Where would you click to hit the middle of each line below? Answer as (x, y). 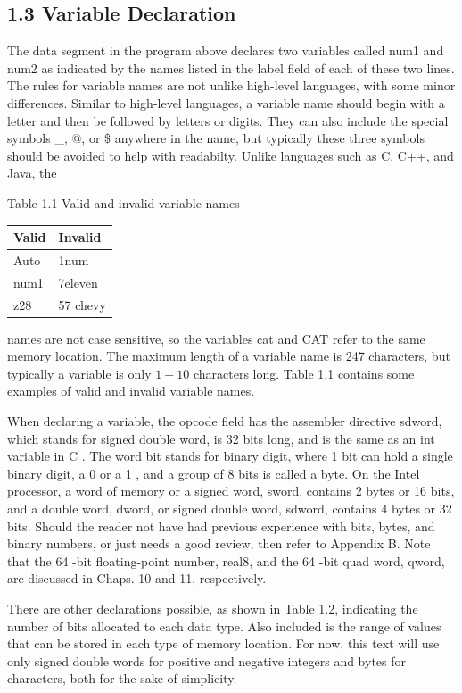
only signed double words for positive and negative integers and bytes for (207, 660)
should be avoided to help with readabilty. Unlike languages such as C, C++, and (231, 155)
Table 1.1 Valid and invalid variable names (124, 202)
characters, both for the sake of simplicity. (122, 678)
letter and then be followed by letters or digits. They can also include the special (228, 120)
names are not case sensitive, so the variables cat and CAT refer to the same (216, 338)
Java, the (32, 173)
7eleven (78, 282)
